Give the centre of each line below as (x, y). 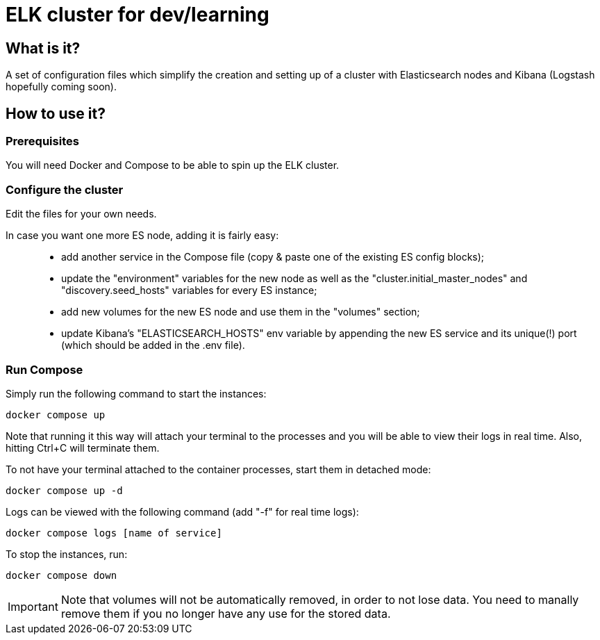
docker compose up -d (64, 490)
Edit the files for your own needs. (81, 214)
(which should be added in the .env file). (153, 345)
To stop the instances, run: (67, 554)
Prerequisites (42, 141)
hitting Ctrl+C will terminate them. (83, 448)
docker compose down (61, 575)
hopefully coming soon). (61, 87)
